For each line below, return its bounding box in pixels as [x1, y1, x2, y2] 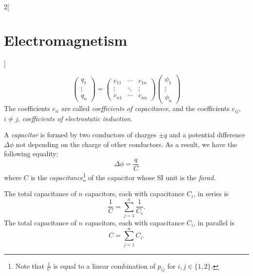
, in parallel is [193, 217, 235, 227]
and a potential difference [169, 129, 245, 140]
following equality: [4, 148, 58, 159]
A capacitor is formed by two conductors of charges [4, 129, 157, 140]
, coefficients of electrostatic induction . [18, 113, 132, 123]
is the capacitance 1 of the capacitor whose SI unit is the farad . [31, 170, 216, 182]
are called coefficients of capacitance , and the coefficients [61, 103, 230, 113]
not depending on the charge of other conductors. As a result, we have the [16, 139, 237, 149]
